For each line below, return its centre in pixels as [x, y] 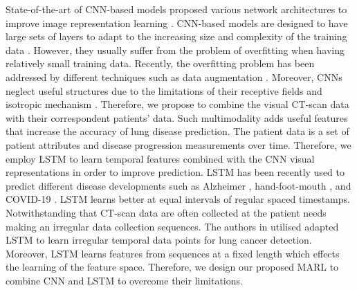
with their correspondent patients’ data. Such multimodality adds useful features [177, 117]
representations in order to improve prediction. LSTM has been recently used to [175, 172]
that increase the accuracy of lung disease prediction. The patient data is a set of [177, 131]
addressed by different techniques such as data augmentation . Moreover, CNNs [174, 76]
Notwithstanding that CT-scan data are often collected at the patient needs [166, 212]
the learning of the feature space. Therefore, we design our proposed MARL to [172, 267]
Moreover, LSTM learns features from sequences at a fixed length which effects [173, 253]
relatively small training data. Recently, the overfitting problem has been [160, 63]
